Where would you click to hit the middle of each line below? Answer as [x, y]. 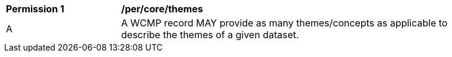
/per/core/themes [162, 9]
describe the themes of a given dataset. [210, 35]
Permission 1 [35, 9]
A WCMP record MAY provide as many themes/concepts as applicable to [285, 23]
